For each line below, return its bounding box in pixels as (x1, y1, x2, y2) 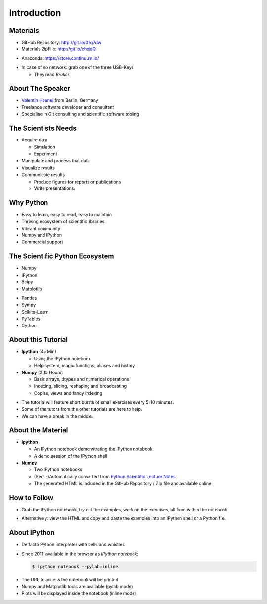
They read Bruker (34, 71, 70, 77)
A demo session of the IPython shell (34, 453, 107, 459)
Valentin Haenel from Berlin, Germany (21, 97, 98, 103)
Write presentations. (34, 186, 75, 191)
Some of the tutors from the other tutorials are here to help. (21, 406, 142, 412)
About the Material (9, 426, 68, 434)
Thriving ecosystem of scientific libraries (21, 218, 105, 225)
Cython (21, 323, 37, 328)
